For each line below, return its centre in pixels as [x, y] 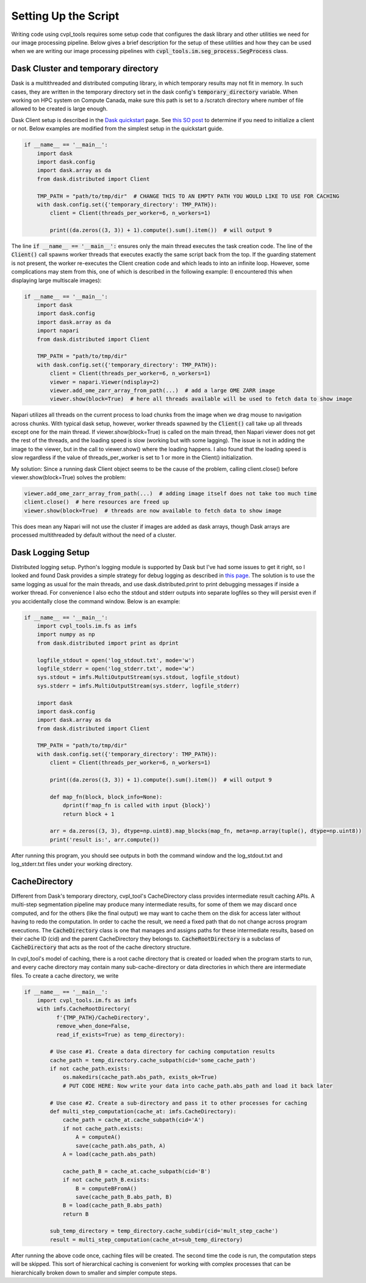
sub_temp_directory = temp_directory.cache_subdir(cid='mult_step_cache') [164, 1231]
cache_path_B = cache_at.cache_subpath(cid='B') [137, 1171]
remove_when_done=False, [93, 1026]
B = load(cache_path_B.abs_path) [113, 1205]
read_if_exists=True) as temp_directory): [120, 1034]
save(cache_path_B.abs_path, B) [124, 1197]
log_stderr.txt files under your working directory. [72, 864]
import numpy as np [66, 634]
